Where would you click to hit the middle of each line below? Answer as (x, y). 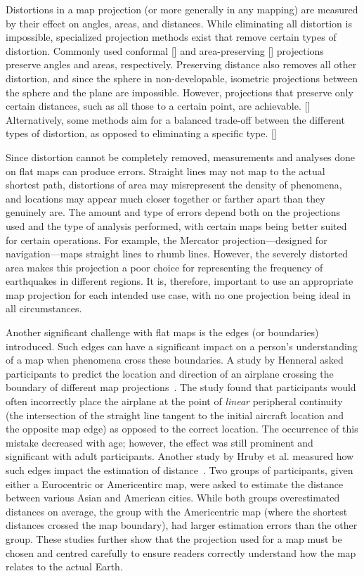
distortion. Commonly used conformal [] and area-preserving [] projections (165, 50)
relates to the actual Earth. (64, 567)
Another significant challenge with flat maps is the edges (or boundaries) (162, 332)
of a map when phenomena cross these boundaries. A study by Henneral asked (175, 360)
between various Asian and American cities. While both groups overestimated (173, 498)
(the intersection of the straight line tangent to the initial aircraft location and (175, 415)
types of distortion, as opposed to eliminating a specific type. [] (141, 133)
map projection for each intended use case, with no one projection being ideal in (178, 294)
